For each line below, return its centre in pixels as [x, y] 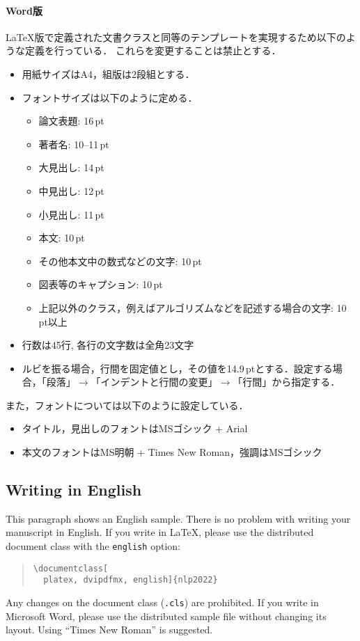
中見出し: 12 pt [71, 190]
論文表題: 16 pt [71, 121]
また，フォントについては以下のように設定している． [127, 405]
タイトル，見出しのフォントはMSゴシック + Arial [135, 428]
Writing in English [74, 490]
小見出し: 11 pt [71, 214]
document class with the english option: [93, 546]
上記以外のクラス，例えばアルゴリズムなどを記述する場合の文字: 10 [193, 307]
